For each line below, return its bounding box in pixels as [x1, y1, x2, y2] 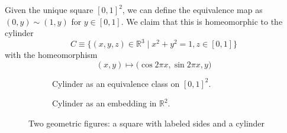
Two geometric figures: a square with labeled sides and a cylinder [28, 117, 265, 129]
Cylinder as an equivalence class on [52, 77, 180, 89]
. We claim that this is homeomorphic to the [121, 15, 283, 27]
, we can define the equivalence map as [122, 4, 263, 15]
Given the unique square [5, 4, 93, 15]
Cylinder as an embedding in [52, 97, 157, 109]
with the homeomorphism [5, 48, 98, 61]
